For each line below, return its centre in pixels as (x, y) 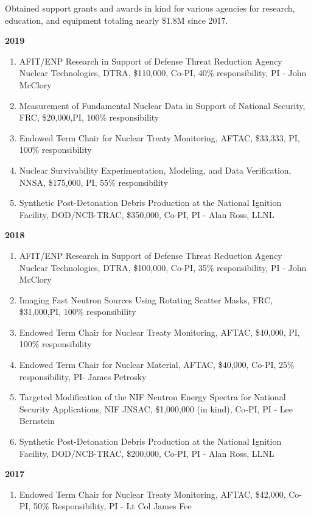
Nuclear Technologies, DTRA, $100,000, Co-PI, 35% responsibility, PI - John (163, 267)
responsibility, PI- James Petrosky (83, 376)
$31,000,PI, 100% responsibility (78, 312)
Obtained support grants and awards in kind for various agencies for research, (150, 8)
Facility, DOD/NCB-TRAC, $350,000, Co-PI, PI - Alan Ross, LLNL (147, 214)
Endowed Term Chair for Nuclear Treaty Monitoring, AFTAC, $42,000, (152, 494)
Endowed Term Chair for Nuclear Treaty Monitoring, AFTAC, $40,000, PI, (159, 332)
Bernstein (37, 421)
